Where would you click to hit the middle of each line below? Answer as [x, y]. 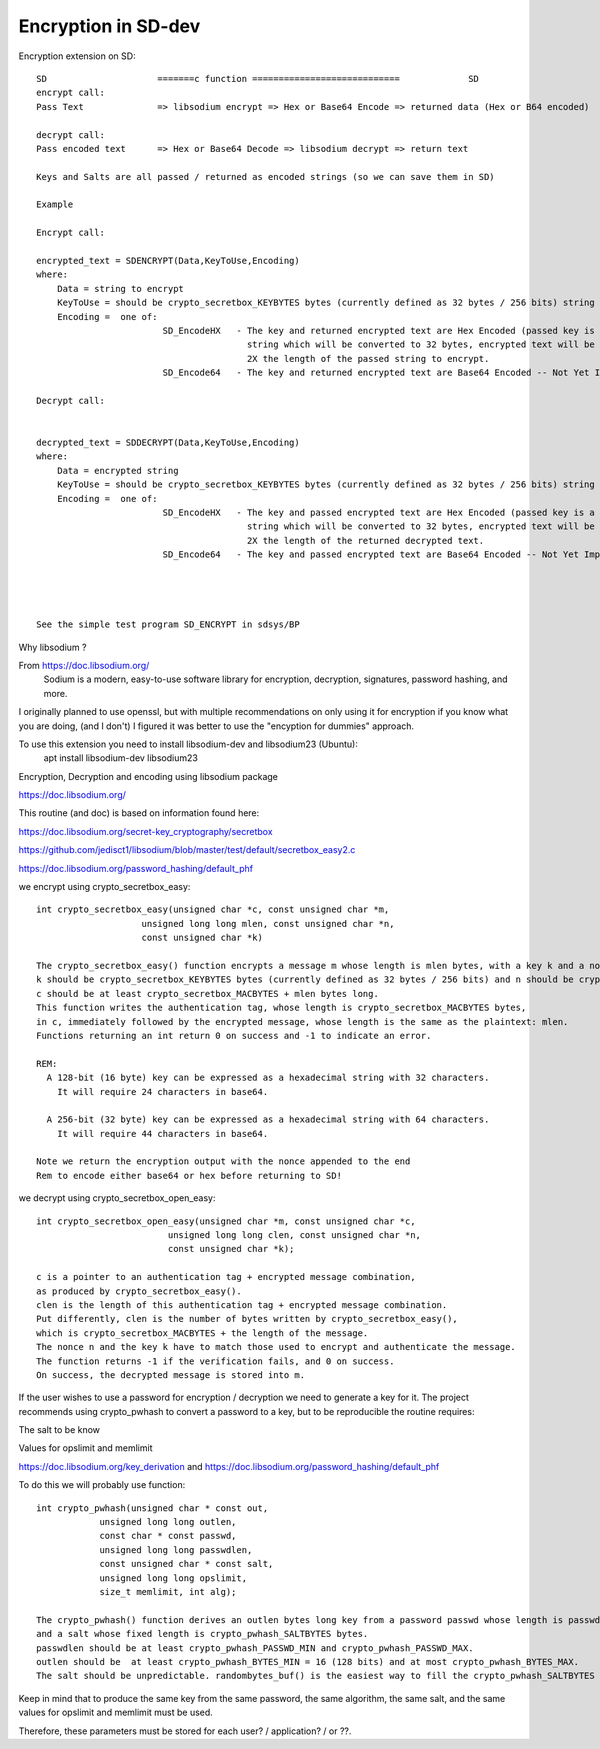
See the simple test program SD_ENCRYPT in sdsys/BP [168, 624]
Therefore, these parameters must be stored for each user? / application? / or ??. [185, 1731]
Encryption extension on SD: [77, 56]
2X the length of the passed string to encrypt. [368, 358]
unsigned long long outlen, [168, 1522]
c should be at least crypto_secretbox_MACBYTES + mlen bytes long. [207, 993]
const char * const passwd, [168, 1536]
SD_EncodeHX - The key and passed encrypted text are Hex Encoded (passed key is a [378, 513]
